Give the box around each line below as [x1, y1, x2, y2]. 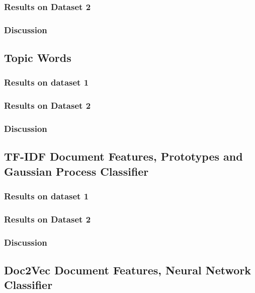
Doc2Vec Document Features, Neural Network [4, 262, 251, 278]
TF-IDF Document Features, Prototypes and [4, 149, 243, 164]
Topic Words [4, 50, 71, 65]
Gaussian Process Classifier [4, 163, 149, 179]
